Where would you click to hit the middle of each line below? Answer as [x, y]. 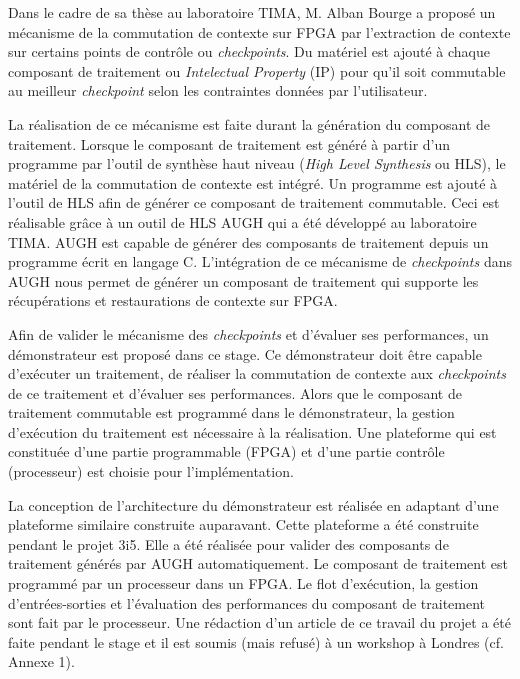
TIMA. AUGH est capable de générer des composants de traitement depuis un [248, 241]
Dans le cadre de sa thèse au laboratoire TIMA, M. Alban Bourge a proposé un [252, 12]
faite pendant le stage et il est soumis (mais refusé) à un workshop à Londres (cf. [256, 641]
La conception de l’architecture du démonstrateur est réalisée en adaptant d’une [253, 504]
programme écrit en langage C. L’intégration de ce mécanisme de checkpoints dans [260, 261]
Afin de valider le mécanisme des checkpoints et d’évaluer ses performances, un [248, 333]
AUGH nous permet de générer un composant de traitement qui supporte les [243, 280]
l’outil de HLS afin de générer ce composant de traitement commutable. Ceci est [254, 202]
